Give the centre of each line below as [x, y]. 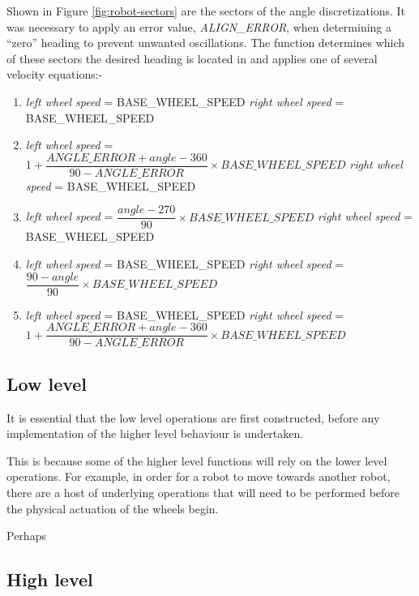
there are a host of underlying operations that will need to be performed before [203, 492]
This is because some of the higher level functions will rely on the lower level [197, 460]
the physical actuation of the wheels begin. [113, 508]
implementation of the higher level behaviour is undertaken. [155, 433]
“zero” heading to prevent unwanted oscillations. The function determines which [206, 43]
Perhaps [26, 536]
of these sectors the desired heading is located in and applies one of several [192, 58]
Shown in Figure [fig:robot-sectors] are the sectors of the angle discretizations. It [206, 11]
